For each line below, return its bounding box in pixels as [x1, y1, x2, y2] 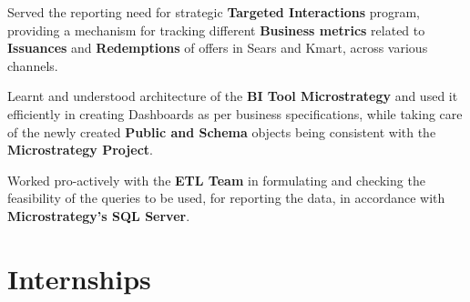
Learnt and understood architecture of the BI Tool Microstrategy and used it [7, 86, 458, 106]
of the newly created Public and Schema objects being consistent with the [7, 122, 436, 141]
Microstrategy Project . [7, 140, 153, 159]
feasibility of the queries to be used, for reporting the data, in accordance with [7, 188, 445, 207]
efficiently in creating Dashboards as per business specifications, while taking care [7, 104, 463, 123]
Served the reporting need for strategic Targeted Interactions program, [7, 3, 420, 21]
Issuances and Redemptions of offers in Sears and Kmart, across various [7, 38, 428, 57]
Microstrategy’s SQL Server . [7, 206, 190, 225]
